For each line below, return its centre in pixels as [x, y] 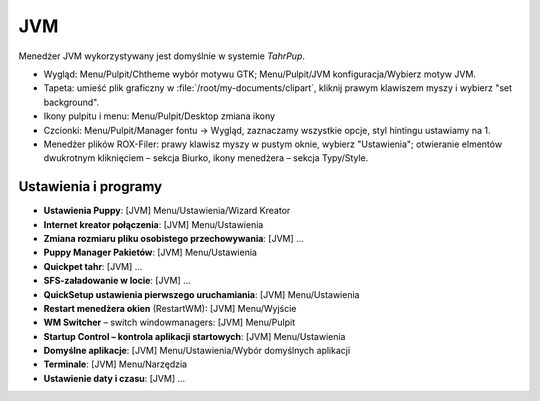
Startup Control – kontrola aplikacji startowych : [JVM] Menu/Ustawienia [194, 336]
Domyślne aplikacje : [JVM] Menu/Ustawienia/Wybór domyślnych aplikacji [197, 351]
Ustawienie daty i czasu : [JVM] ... [114, 378]
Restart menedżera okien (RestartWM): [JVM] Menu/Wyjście [170, 308]
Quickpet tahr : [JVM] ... [93, 266]
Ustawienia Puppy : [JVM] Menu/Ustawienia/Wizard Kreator [167, 211]
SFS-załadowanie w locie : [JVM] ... [117, 281]
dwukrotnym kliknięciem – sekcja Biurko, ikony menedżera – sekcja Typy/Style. [206, 158]
